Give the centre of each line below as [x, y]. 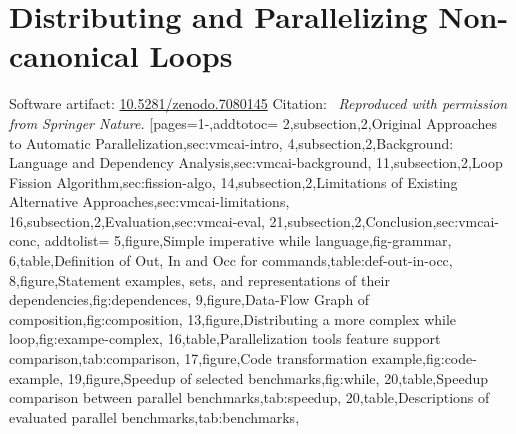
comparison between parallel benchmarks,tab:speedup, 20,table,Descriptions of [249, 397]
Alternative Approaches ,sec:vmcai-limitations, [149, 201]
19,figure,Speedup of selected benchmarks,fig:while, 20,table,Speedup [278, 377]
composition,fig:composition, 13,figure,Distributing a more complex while [233, 318]
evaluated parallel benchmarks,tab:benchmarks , [154, 416]
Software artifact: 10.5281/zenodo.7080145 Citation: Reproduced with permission [258, 103]
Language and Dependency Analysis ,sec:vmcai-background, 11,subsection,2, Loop [256, 162]
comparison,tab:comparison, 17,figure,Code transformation [188, 358]
